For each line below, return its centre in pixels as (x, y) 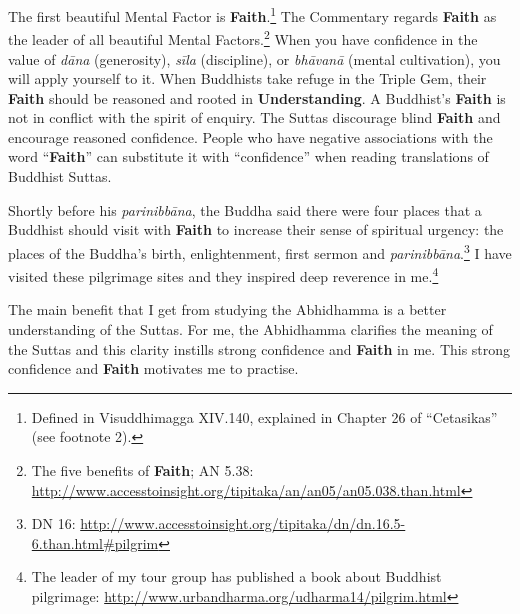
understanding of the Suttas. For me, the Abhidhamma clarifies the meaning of (250, 328)
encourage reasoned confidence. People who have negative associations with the (250, 136)
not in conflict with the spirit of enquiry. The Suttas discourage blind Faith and (254, 117)
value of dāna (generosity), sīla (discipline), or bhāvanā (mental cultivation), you (254, 58)
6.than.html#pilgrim (95, 542)
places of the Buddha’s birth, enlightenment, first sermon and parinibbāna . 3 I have (260, 251)
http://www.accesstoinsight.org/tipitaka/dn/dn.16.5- (243, 523)
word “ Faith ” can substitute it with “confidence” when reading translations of (248, 156)
